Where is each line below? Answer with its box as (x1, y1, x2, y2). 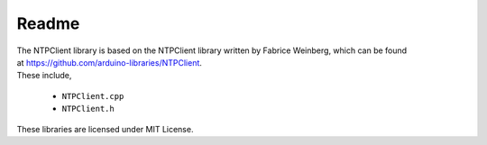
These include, (16, 70, 72, 81)
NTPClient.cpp (61, 91, 124, 101)
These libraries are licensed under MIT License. (16, 123, 194, 134)
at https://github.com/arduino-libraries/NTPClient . (16, 57, 203, 68)
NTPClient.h (61, 104, 115, 114)
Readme (16, 14, 80, 33)
